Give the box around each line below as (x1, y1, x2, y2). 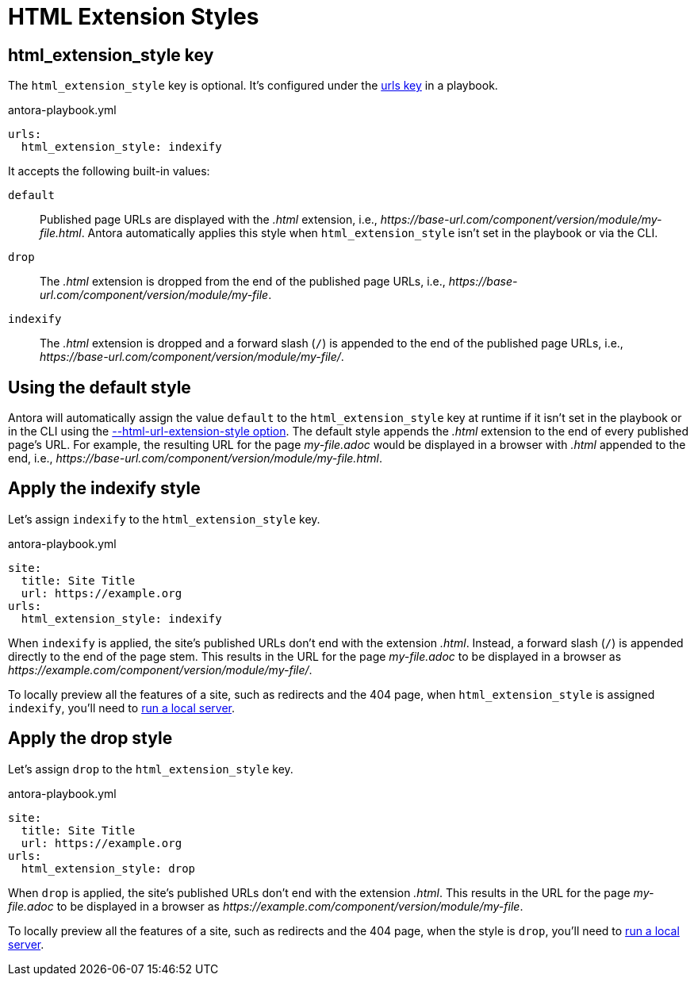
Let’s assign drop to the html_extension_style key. (8, 761, 293, 776)
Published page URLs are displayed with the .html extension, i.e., (40, 213, 378, 227)
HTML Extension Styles (8, 3, 259, 30)
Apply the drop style (8, 728, 173, 749)
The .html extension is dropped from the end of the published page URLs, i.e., (40, 274, 446, 289)
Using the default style (8, 377, 191, 397)
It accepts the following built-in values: (8, 164, 210, 178)
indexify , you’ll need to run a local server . (8, 700, 236, 715)
